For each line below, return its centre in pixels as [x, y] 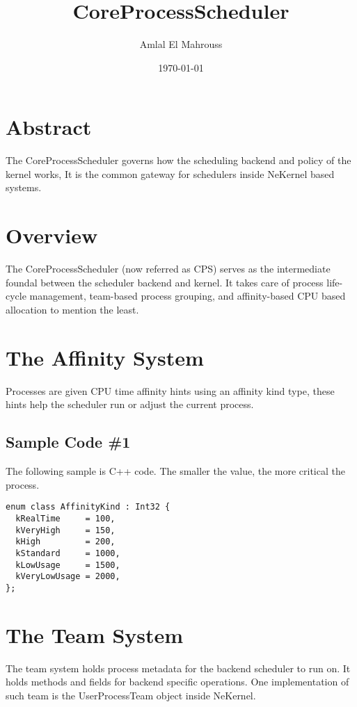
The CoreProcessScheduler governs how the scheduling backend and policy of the [178, 160]
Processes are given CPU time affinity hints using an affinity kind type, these [170, 390]
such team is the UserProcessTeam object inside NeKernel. [131, 695]
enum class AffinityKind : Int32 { [88, 507]
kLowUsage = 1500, [68, 565]
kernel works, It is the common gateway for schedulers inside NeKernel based [170, 173]
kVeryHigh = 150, [65, 530]
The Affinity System [105, 357]
